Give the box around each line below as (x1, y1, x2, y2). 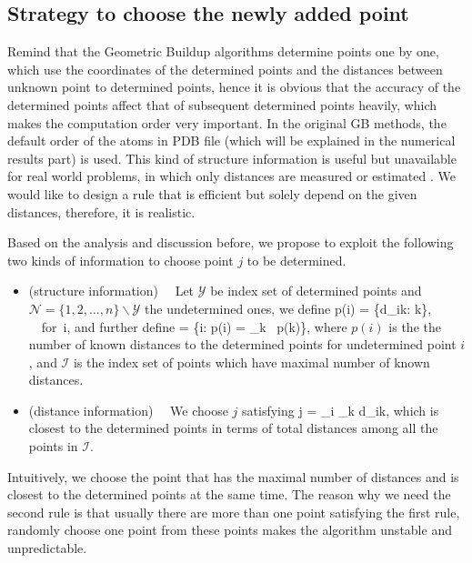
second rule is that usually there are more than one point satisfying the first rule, (7, 502, 460, 521)
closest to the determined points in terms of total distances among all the (28, 418, 438, 437)
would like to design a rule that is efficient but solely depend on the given (7, 184, 417, 203)
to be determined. (246, 250, 346, 269)
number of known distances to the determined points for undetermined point (28, 335, 457, 354)
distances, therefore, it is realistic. (7, 202, 196, 221)
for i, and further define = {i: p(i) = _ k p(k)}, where (41, 317, 347, 336)
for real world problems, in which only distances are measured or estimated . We (7, 166, 456, 186)
